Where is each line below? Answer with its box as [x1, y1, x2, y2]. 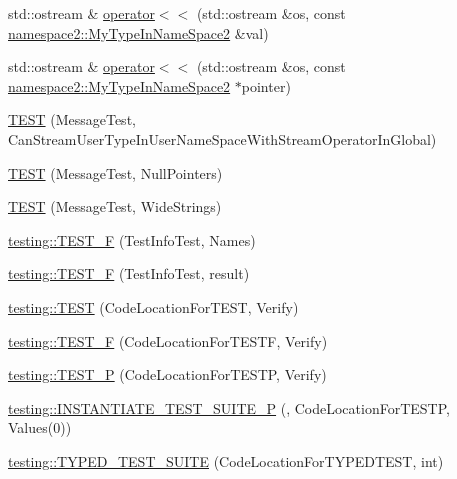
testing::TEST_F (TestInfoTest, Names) [8, 229, 256, 250]
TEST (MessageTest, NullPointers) [8, 162, 223, 183]
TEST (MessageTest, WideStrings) [8, 196, 222, 217]
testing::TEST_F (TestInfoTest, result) [8, 263, 250, 284]
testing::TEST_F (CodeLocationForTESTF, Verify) [8, 330, 328, 351]
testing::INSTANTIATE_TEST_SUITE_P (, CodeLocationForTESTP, [8, 397, 450, 418]
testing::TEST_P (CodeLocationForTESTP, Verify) [8, 364, 327, 385]
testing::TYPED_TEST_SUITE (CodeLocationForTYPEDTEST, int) [8, 450, 444, 471]
